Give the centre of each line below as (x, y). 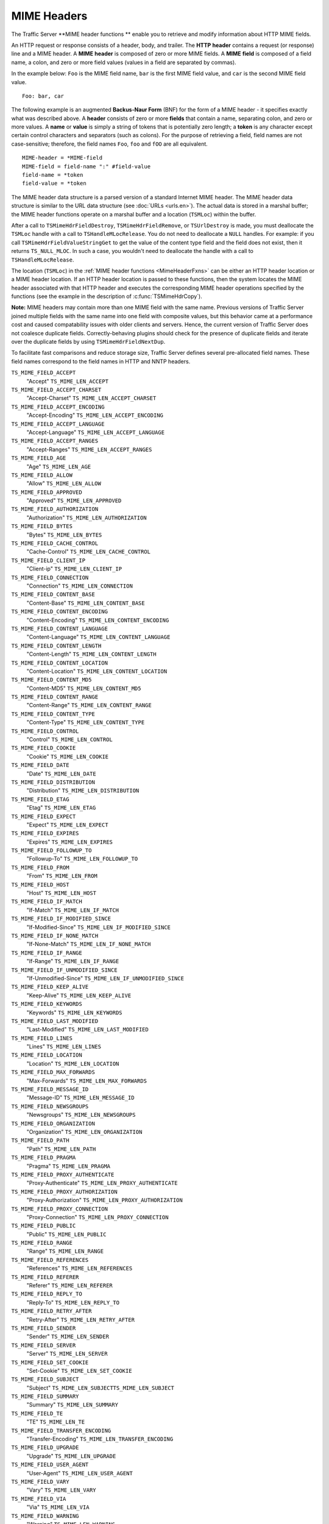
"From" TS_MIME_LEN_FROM (62, 876)
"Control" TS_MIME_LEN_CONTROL (69, 739)
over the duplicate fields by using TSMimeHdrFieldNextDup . (88, 342)
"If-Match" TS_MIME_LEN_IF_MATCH (73, 910)
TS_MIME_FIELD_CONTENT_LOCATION (59, 663)
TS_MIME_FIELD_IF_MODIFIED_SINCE (61, 919)
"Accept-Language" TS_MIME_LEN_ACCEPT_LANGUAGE (95, 432)
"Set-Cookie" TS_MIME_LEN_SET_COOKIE (79, 1370)
